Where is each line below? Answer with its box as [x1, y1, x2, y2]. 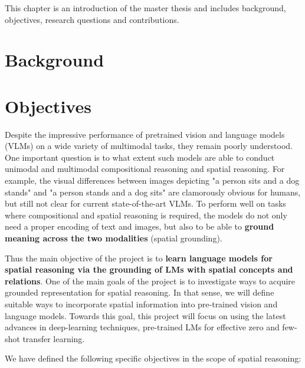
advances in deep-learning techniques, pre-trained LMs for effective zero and [5, 321, 280, 333]
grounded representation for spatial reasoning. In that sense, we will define [5, 286, 274, 299]
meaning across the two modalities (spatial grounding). [5, 232, 222, 244]
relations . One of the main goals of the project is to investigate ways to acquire [5, 274, 296, 287]
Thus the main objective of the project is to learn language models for [5, 251, 273, 264]
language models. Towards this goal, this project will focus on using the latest [5, 309, 286, 321]
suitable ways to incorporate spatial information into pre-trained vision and [5, 298, 278, 310]
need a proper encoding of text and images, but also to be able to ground [5, 220, 274, 233]
